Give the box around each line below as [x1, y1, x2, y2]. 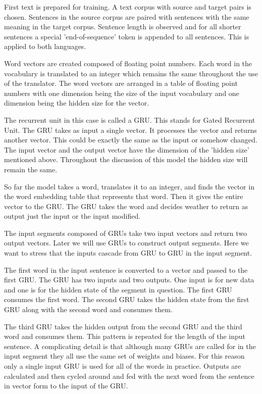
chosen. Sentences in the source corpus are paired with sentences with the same [4, 11, 249, 22]
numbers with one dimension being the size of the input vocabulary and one [4, 87, 239, 98]
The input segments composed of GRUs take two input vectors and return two [4, 227, 247, 238]
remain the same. [4, 164, 58, 174]
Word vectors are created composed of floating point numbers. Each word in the [4, 58, 252, 68]
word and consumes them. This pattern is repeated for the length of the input [4, 331, 246, 341]
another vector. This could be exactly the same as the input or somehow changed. [4, 134, 257, 145]
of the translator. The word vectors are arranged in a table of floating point [4, 78, 238, 88]
